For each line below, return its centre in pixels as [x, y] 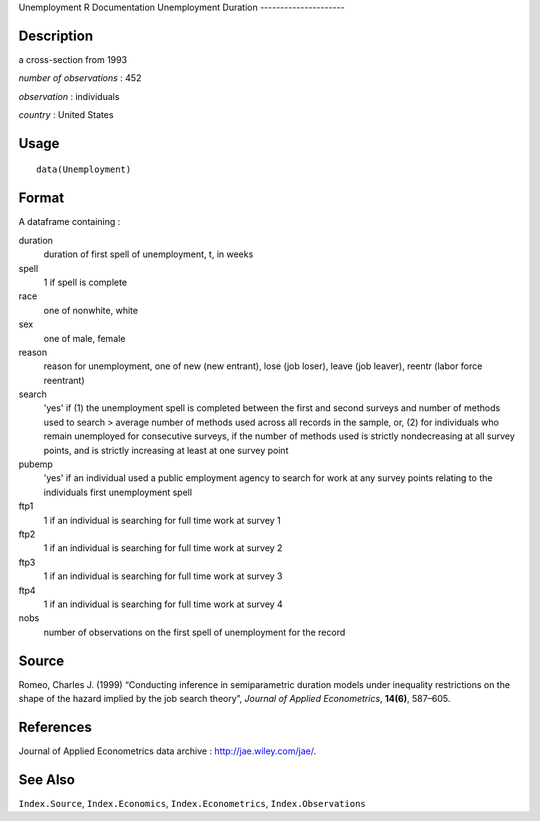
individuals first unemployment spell [118, 492]
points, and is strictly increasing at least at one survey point [166, 450]
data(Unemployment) [84, 169]
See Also [46, 779]
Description [56, 35]
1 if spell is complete [85, 282]
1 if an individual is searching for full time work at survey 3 [163, 576]
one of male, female [84, 338]
